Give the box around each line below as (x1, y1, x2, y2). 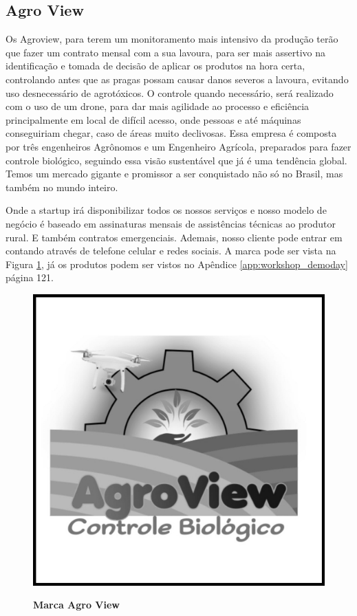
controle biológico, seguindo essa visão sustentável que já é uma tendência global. (6, 153, 347, 167)
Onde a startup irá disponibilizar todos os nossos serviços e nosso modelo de (6, 203, 327, 217)
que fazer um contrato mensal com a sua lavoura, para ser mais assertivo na (6, 45, 325, 59)
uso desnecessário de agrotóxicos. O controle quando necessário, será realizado (6, 85, 334, 100)
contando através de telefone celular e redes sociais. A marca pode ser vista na (6, 243, 336, 258)
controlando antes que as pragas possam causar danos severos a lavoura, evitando (6, 71, 349, 86)
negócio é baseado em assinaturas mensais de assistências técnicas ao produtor (6, 216, 336, 230)
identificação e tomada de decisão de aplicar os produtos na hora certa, (6, 58, 305, 73)
